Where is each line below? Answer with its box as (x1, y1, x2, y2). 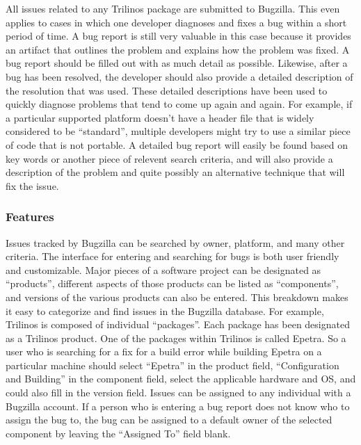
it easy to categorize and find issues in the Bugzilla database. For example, (6, 303, 324, 318)
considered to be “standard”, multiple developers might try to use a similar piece (6, 124, 351, 138)
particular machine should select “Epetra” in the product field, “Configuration (6, 357, 339, 372)
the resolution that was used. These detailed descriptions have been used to (6, 83, 328, 97)
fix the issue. (6, 178, 59, 193)
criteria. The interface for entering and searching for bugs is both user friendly (6, 249, 339, 264)
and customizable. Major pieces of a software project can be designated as (6, 262, 321, 277)
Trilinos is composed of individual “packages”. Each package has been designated (6, 317, 350, 332)
